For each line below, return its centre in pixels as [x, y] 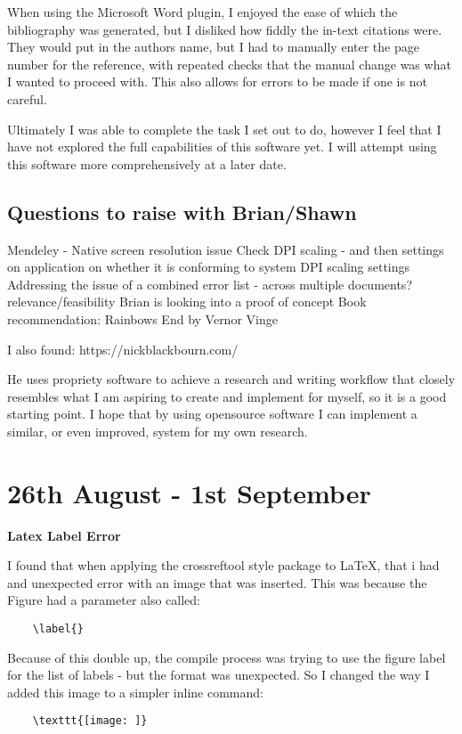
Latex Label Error [64, 535]
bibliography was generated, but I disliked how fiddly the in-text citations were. [225, 29]
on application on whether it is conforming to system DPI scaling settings [209, 267]
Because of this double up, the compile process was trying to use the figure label [227, 657]
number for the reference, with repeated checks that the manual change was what [229, 64]
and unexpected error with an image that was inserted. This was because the [217, 582]
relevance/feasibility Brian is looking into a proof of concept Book [187, 302]
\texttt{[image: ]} [90, 721]
